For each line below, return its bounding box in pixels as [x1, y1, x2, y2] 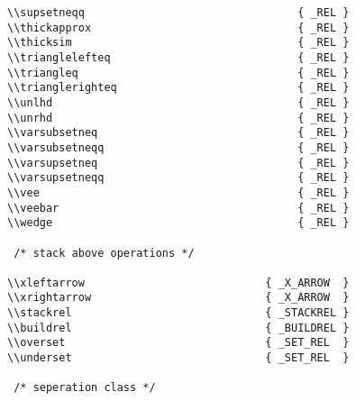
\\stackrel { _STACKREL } [7, 306, 350, 320]
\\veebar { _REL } [7, 201, 350, 214]
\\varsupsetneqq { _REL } [7, 171, 350, 185]
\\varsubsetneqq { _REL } [7, 141, 350, 154]
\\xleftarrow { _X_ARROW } [7, 276, 350, 289]
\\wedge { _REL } [7, 216, 350, 230]
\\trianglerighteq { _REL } [7, 81, 350, 95]
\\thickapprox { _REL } [7, 21, 350, 34]
